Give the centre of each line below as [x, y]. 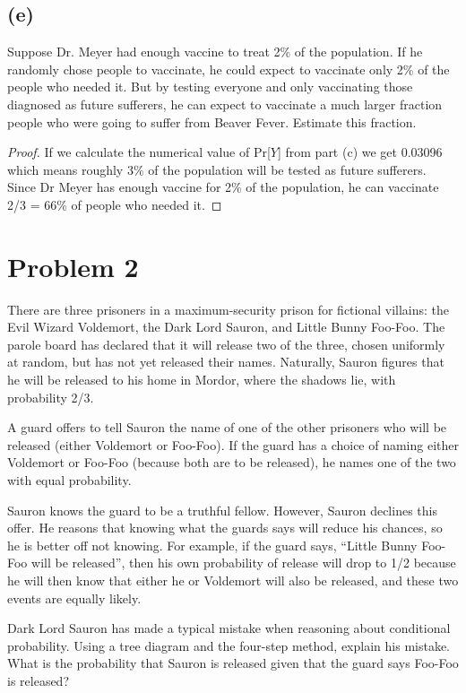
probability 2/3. [51, 397]
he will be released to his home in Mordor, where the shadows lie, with [202, 380]
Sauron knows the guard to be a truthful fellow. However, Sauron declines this [222, 510]
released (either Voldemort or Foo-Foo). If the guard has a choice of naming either [233, 444]
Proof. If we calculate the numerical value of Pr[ [139, 152]
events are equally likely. [74, 598]
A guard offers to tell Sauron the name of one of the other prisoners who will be [227, 427]
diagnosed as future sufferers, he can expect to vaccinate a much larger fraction [225, 104]
